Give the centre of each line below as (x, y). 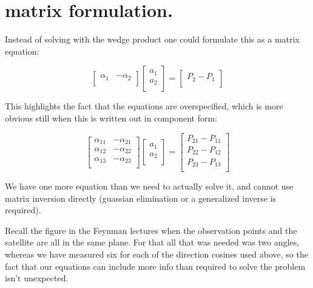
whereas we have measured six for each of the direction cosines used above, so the (156, 254)
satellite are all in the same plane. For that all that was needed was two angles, (152, 242)
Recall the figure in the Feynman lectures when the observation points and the (151, 230)
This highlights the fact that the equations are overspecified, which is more (144, 106)
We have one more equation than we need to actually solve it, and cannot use (149, 186)
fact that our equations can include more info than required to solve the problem (155, 266)
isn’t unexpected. (37, 278)
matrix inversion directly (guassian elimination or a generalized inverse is (141, 198)
